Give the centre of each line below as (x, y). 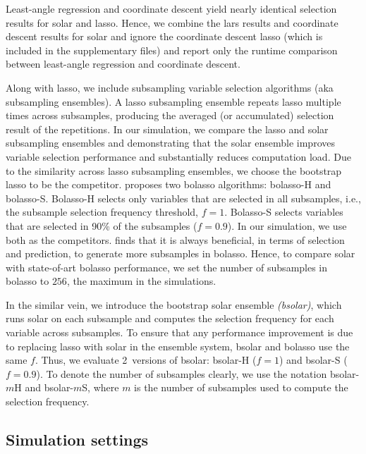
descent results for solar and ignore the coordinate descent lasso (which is (164, 36)
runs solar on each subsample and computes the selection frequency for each (170, 318)
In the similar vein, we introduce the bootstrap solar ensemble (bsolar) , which (174, 304)
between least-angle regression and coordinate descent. (123, 64)
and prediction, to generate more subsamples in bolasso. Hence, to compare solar (181, 253)
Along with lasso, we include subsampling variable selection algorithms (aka (170, 87)
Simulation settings (77, 440)
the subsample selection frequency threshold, (102, 212)
